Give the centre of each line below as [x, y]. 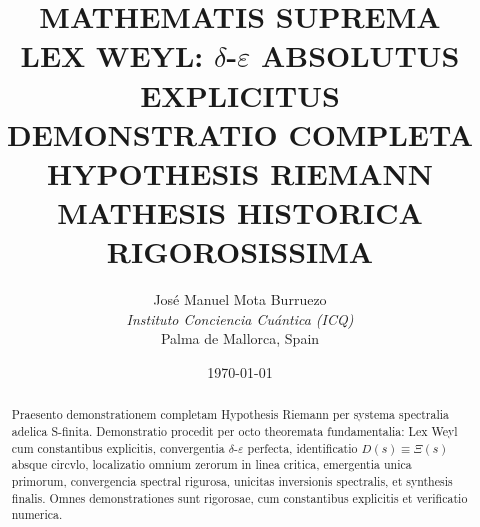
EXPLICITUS [240, 94]
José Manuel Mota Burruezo [240, 299]
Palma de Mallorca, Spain [240, 338]
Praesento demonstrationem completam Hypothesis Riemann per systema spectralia [230, 414]
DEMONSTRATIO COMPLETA [240, 133]
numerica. [37, 514]
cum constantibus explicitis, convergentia [118, 447]
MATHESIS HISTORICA [240, 212]
